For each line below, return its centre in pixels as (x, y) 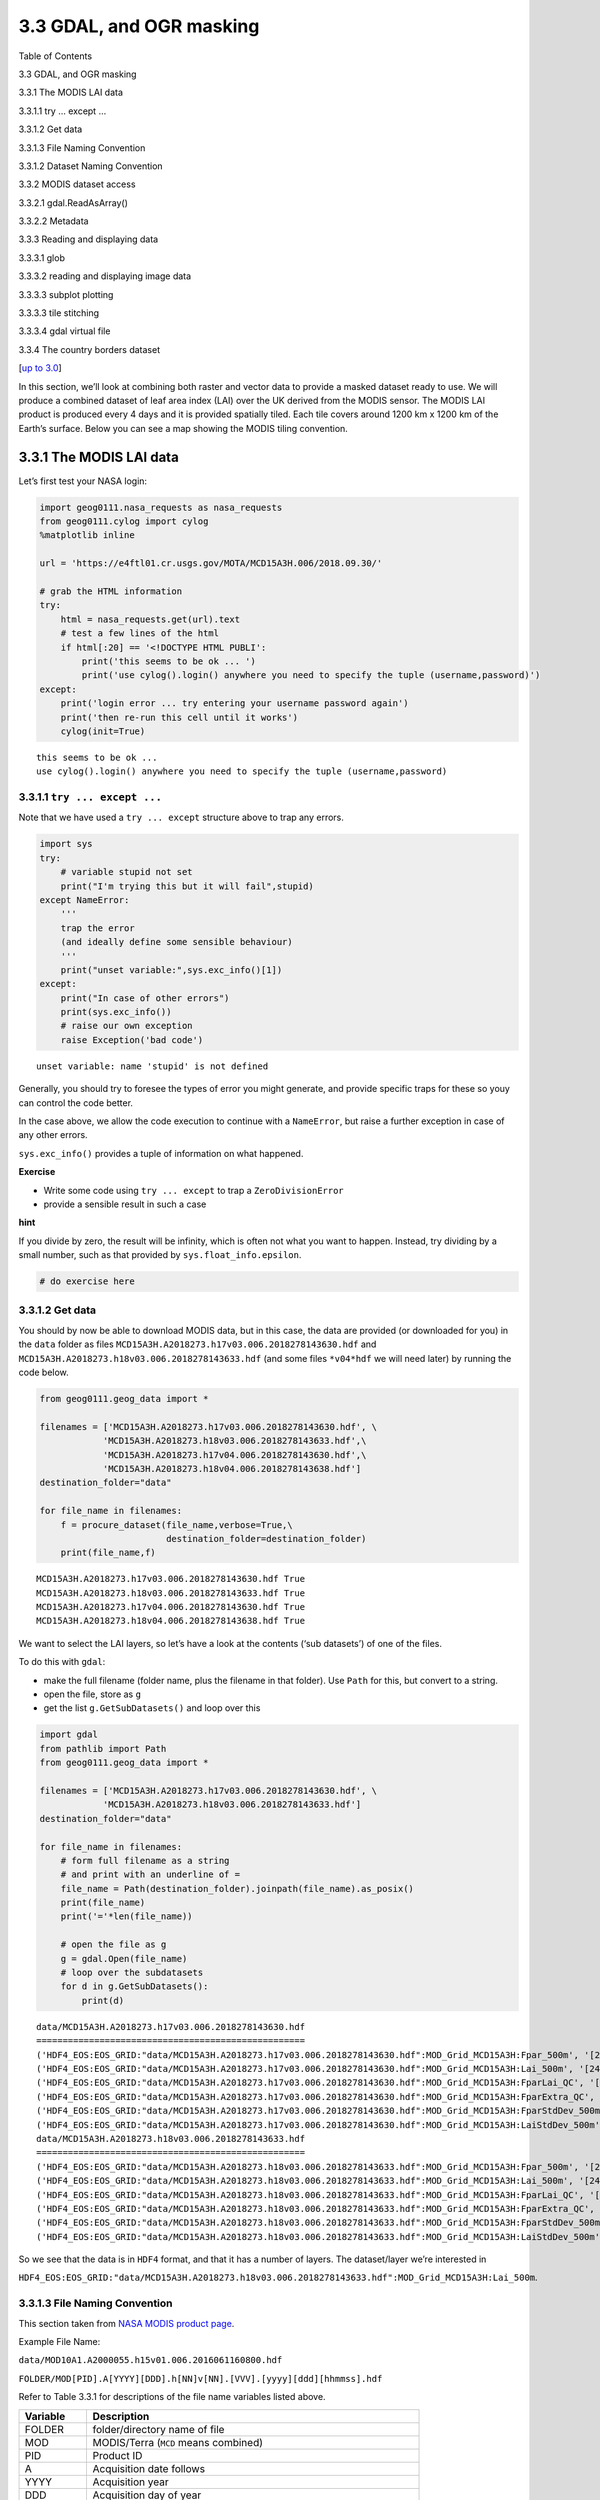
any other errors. (53, 1135)
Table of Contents (55, 56)
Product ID (117, 2455)
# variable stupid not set (127, 872)
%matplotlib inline (87, 535)
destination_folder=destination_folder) (266, 1538)
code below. (43, 1372)
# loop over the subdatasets (132, 1973)
